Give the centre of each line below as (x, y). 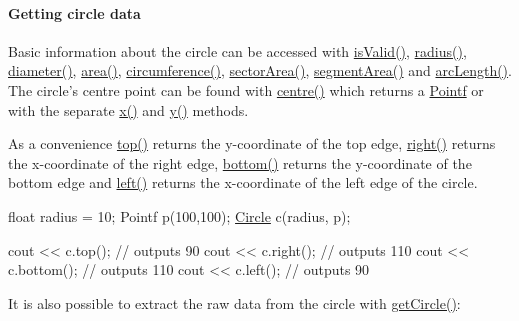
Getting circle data (74, 12)
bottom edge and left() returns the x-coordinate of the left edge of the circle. (243, 182)
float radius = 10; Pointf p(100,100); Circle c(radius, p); (179, 215)
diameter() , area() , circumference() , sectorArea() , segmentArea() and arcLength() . (260, 70)
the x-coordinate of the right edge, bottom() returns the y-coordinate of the (240, 162)
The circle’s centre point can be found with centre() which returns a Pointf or (246, 89)
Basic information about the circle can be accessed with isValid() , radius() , (237, 50)
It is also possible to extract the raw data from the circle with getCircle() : (234, 302)
